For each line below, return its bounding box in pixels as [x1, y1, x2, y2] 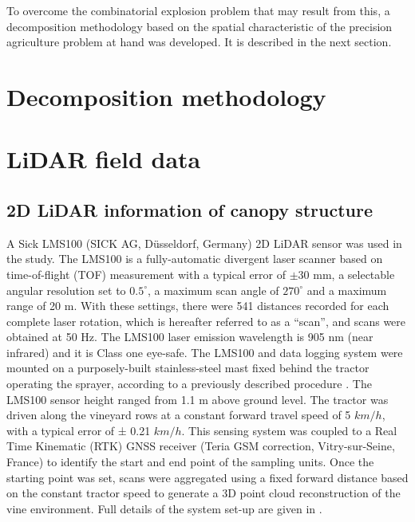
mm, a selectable [313, 265, 395, 282]
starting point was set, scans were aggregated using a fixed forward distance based [6, 469, 409, 485]
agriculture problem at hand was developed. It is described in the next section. [6, 33, 392, 50]
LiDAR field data [6, 143, 201, 175]
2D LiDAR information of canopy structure [6, 197, 373, 222]
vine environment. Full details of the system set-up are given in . [6, 500, 322, 516]
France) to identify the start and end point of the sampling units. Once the [6, 453, 374, 470]
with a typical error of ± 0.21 [6, 422, 151, 438]
